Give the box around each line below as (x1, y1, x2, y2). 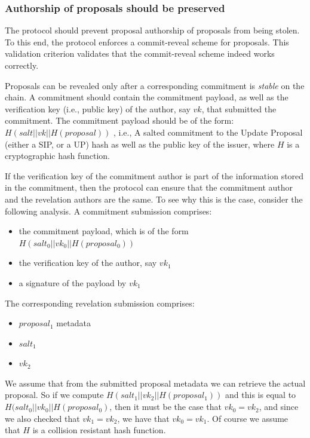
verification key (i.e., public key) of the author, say (5, 102, 191, 115)
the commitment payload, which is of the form (19, 225, 189, 237)
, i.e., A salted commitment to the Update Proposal (113, 125, 303, 138)
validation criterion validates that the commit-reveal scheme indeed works (5, 47, 275, 60)
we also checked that (5, 412, 80, 424)
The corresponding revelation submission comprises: (5, 296, 195, 309)
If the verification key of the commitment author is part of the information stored (5, 169, 304, 182)
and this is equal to (225, 388, 296, 401)
